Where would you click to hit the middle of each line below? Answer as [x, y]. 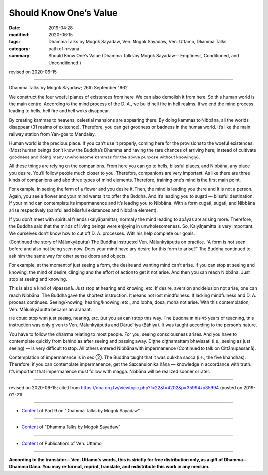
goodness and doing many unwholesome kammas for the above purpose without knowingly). [105, 157]
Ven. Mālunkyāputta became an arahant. [51, 309]
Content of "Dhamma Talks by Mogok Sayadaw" [71, 427]
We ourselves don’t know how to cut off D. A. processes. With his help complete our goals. [102, 233]
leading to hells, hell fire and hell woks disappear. [60, 111]
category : [20, 48]
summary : [20, 56]
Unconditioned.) [65, 63]
